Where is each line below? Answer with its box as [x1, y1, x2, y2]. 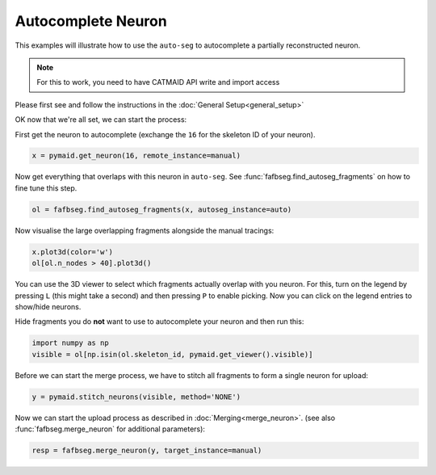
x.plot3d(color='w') [31, 247, 113, 256]
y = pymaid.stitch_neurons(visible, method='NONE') [31, 392, 241, 401]
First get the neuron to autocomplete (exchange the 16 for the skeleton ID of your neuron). [15, 129, 316, 139]
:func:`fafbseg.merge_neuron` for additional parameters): [15, 424, 206, 434]
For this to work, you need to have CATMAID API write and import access [36, 78, 280, 87]
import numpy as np [31, 338, 109, 347]
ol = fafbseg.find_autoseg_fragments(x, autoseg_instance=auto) [31, 204, 292, 214]
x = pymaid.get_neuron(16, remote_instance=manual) [31, 151, 241, 161]
